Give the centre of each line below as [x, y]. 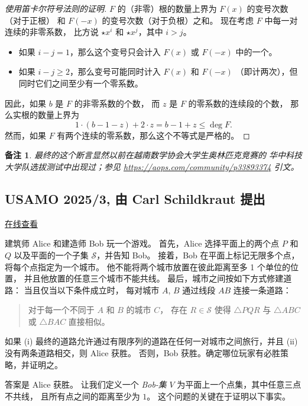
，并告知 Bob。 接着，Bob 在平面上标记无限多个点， [198, 255]
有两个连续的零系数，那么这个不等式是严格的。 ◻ [153, 135]
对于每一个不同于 [61, 310]
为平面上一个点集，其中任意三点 [239, 384]
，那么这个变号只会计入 [115, 51]
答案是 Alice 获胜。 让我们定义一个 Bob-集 [86, 384]
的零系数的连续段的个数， [238, 103]
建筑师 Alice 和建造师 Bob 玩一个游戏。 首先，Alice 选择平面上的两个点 [142, 243]
